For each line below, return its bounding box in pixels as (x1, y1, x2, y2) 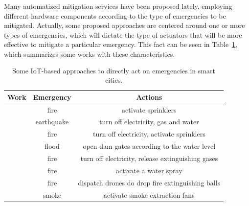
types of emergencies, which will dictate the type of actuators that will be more (4, 29, 242, 40)
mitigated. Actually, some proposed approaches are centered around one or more (4, 20, 245, 30)
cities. (105, 75, 123, 85)
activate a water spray (116, 165, 182, 175)
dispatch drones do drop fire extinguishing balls (78, 177, 221, 187)
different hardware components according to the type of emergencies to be (4, 10, 226, 21)
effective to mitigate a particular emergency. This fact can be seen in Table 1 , (4, 39, 238, 49)
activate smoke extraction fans (104, 189, 195, 200)
